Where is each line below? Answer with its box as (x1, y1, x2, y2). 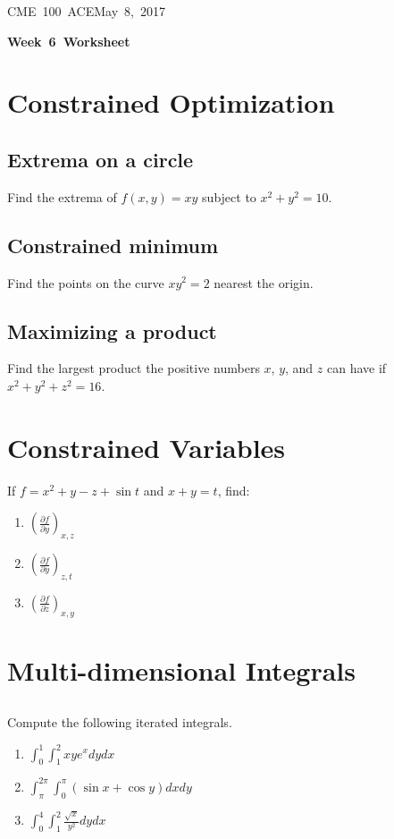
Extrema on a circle (7, 145, 194, 173)
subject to (202, 187, 256, 206)
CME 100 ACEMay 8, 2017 (7, 2, 165, 20)
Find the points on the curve (7, 273, 164, 292)
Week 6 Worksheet (7, 31, 130, 50)
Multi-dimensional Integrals (7, 651, 356, 688)
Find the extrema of (7, 187, 117, 206)
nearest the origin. (214, 273, 314, 292)
